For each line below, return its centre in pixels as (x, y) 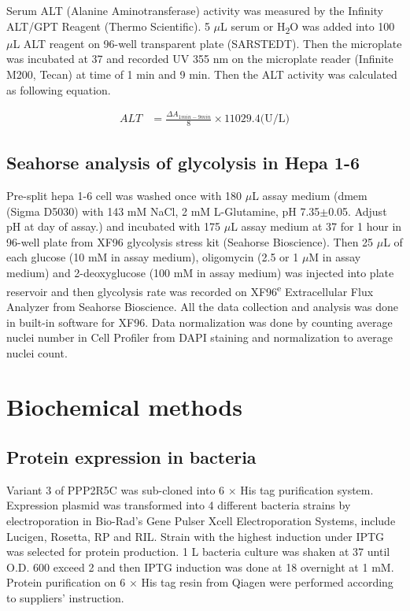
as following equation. (59, 89)
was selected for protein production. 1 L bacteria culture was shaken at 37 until (198, 552)
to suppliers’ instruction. (65, 598)
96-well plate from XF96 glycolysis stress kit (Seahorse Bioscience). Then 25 (190, 241)
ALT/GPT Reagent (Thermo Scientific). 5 (108, 26)
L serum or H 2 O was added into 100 (308, 27)
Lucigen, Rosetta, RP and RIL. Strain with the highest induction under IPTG (196, 536)
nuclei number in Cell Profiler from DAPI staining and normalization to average (199, 337)
